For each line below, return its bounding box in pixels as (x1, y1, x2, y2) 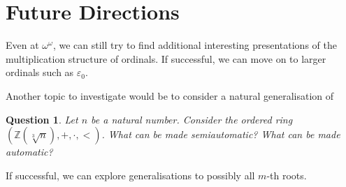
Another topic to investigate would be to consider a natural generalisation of (6, 88, 334, 103)
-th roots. (266, 167, 307, 182)
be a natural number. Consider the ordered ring (91, 112, 293, 126)
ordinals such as (6, 65, 74, 80)
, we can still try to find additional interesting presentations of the (52, 38, 337, 52)
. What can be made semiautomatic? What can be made (101, 127, 340, 142)
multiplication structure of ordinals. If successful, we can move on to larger (6, 51, 326, 66)
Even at (6, 38, 39, 52)
